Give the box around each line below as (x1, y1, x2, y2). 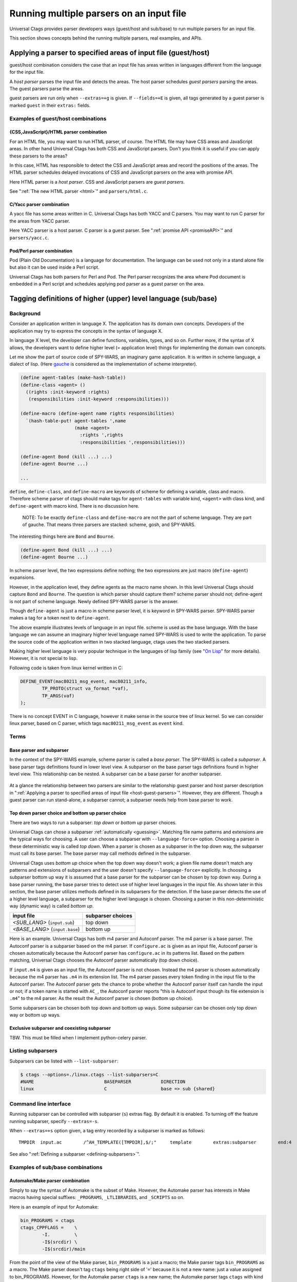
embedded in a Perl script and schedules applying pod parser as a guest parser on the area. (9, 281, 205, 287)
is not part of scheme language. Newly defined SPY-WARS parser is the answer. (9, 598, 179, 605)
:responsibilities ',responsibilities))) (80, 439, 186, 445)
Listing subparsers (9, 1047, 57, 1054)
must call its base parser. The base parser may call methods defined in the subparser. (9, 850, 191, 856)
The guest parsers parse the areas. (9, 86, 84, 92)
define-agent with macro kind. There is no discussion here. (9, 503, 140, 509)
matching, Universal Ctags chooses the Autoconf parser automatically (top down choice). (9, 957, 199, 964)
